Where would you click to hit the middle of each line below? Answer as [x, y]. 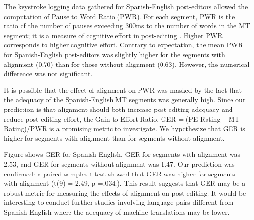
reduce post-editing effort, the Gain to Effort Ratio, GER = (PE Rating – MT [122, 119]
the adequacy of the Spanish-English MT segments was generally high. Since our [125, 99]
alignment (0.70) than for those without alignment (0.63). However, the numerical [127, 64]
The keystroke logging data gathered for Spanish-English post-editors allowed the [126, 6]
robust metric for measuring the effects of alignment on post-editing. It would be [125, 192]
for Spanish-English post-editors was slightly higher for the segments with [115, 54]
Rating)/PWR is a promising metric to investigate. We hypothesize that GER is [125, 128]
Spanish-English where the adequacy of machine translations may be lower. [117, 211]
